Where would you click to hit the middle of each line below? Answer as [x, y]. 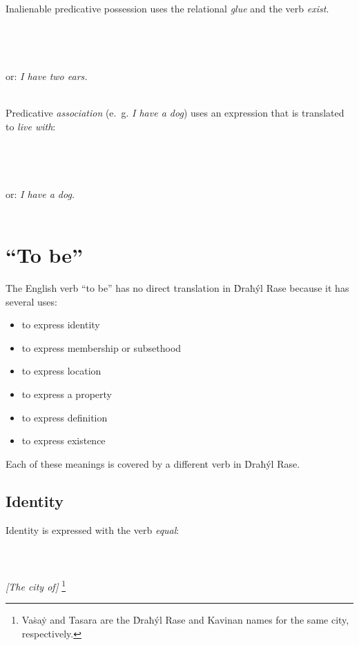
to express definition [65, 417]
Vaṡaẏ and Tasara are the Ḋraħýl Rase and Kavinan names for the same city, [185, 620]
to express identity [61, 325]
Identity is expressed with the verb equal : [93, 529]
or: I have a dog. [40, 193]
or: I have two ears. [47, 76]
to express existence [64, 440]
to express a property [67, 394]
